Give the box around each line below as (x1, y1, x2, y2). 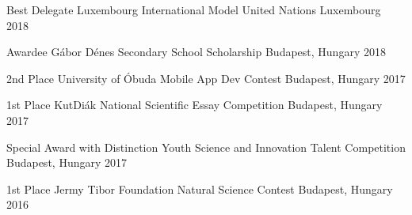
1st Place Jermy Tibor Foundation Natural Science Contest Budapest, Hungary (6, 180, 393, 197)
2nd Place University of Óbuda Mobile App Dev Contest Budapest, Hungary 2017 (6, 70, 406, 86)
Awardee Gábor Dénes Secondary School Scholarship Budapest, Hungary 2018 (6, 43, 386, 60)
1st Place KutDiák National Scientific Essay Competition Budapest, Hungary (6, 96, 383, 113)
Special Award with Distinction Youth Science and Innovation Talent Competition (6, 138, 406, 155)
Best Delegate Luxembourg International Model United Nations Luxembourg (6, 2, 381, 17)
